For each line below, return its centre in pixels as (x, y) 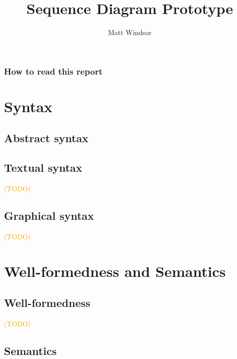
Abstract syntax (46, 138)
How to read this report (53, 71)
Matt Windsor (130, 32)
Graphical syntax (49, 215)
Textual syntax (43, 167)
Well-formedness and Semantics (115, 271)
